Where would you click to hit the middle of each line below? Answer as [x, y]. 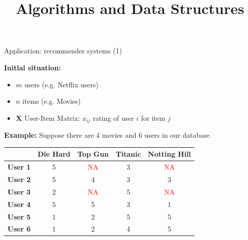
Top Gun [93, 154]
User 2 [19, 179]
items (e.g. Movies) [51, 101]
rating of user [113, 118]
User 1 [19, 167]
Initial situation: [32, 67]
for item [153, 118]
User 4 [19, 204]
